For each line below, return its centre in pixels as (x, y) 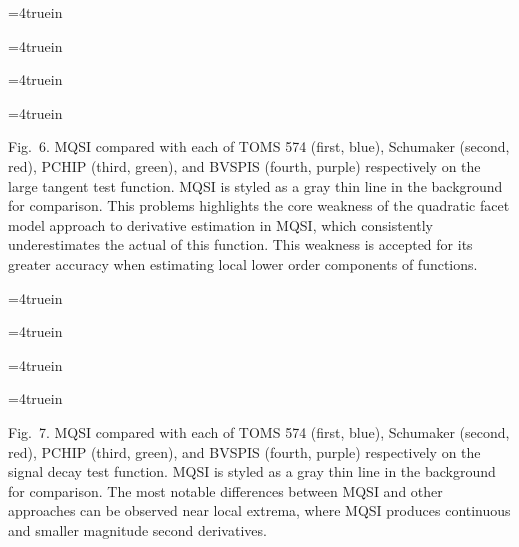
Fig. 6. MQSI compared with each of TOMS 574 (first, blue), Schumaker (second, (259, 146)
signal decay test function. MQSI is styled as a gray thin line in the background (252, 471)
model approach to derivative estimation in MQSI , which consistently (221, 224)
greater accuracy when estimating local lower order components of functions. (243, 263)
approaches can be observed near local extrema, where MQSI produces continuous (259, 510)
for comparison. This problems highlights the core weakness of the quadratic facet (259, 205)
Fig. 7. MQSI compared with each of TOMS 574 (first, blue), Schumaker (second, (259, 431)
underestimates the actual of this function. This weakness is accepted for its (240, 244)
